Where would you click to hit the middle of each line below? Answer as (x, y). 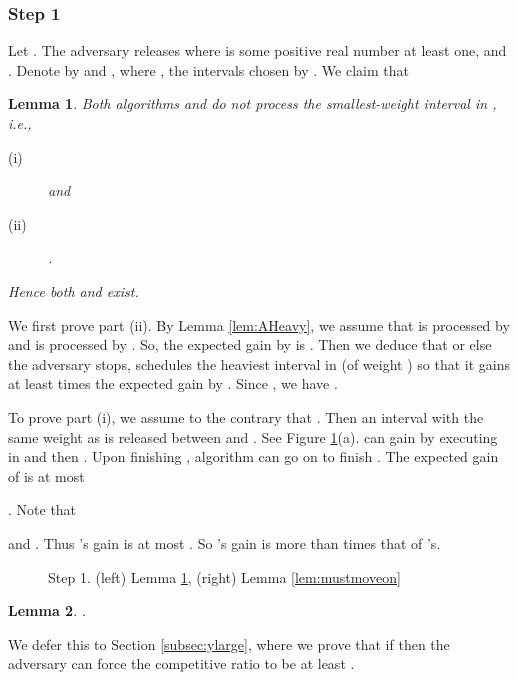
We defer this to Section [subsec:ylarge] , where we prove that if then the (229, 643)
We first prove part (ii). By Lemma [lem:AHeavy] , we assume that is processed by (259, 324)
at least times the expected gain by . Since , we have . (173, 383)
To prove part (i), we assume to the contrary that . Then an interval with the (246, 416)
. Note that (42, 509)
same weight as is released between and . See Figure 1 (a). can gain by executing (253, 436)
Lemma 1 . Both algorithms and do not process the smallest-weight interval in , (252, 103)
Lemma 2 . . (47, 610)
